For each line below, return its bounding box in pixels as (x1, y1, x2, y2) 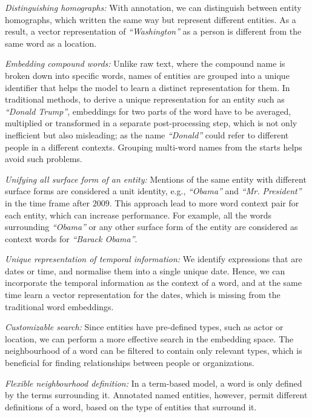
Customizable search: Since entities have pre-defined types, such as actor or (5, 320, 284, 333)
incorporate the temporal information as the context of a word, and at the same (5, 276, 302, 289)
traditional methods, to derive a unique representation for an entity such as (5, 93, 285, 106)
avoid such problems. (5, 152, 82, 165)
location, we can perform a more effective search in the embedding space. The (5, 332, 294, 345)
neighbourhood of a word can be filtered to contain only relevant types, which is (5, 344, 302, 357)
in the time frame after (5, 196, 90, 209)
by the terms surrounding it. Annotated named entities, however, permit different (5, 388, 308, 401)
